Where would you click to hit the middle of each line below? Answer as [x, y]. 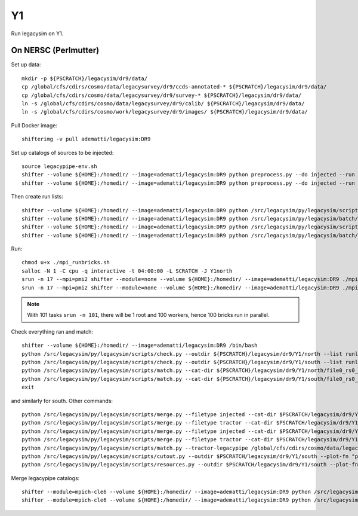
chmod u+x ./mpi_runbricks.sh [66, 262]
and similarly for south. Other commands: [62, 401]
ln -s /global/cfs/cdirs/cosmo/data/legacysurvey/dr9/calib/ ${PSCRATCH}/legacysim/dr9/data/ [163, 104]
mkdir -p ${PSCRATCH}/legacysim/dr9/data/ [85, 78]
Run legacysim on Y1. [37, 33]
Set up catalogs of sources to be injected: [62, 152]
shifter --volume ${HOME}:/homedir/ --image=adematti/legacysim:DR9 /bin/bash [140, 346]
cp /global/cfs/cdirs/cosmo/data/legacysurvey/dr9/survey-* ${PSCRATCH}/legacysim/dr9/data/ [162, 95]
